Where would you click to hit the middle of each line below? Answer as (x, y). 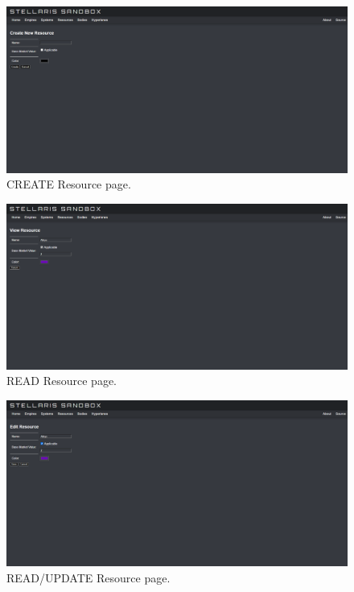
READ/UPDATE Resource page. (88, 577)
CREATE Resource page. (69, 184)
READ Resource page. (62, 381)
